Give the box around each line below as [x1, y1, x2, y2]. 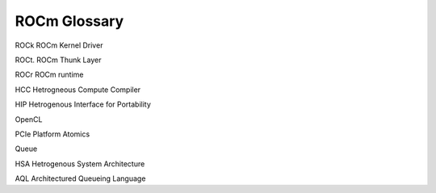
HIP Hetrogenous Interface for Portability [15, 99, 151, 109]
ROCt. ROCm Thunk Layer [15, 55, 102, 65]
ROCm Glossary [15, 12, 124, 30]
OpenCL [15, 114, 43, 124]
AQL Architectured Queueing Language [15, 174, 146, 183]
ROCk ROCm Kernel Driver [15, 40, 103, 50]
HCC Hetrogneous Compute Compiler [15, 85, 141, 94]
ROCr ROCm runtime [15, 69, 84, 80]
